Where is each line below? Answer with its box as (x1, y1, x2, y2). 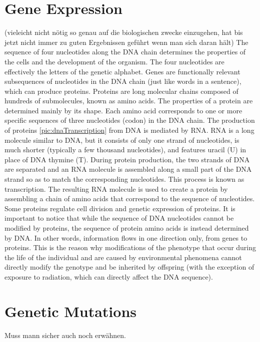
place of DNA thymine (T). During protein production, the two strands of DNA (4, 154, 250, 164)
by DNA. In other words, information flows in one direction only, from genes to (4, 232, 247, 243)
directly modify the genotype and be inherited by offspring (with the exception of (4, 262, 254, 272)
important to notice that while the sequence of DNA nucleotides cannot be (4, 213, 234, 223)
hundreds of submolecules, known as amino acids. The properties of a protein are (4, 95, 253, 106)
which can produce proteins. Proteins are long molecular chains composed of (4, 85, 238, 96)
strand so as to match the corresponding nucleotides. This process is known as (4, 174, 244, 184)
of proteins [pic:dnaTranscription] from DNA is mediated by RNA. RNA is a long (4, 125, 254, 135)
